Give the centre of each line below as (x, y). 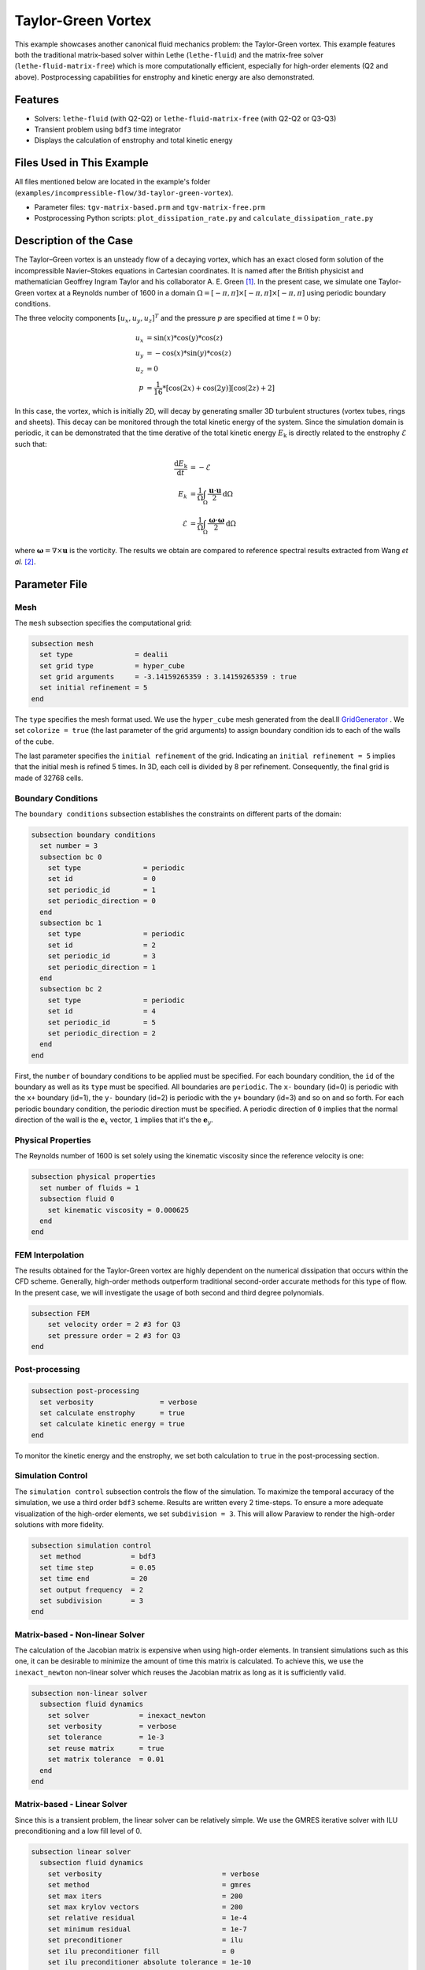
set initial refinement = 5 (94, 688)
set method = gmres (150, 1885)
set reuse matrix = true (106, 1748)
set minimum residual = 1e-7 (147, 1929)
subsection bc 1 (71, 923)
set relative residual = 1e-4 (147, 1918)
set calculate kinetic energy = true (112, 1424)
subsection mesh (63, 643)
